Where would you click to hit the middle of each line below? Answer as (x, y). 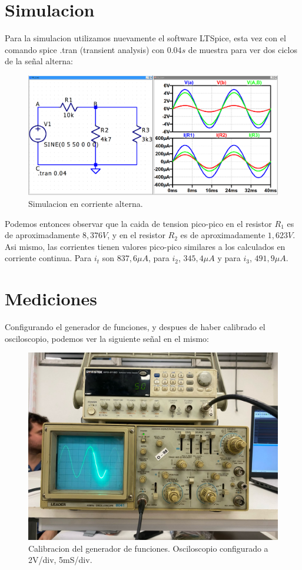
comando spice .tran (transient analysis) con (85, 49)
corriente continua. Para (48, 258)
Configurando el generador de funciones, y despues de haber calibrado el (135, 327)
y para (229, 258)
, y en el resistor (136, 235)
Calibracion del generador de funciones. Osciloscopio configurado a (148, 548)
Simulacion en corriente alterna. (86, 203)
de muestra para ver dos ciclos (243, 49)
